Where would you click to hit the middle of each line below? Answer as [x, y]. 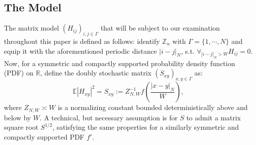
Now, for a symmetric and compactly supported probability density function [120, 63]
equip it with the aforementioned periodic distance [81, 51]
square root [21, 127]
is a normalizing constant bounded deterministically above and [153, 107]
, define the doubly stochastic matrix [96, 73]
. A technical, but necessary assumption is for [109, 117]
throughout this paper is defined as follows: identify [82, 41]
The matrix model [32, 28]
